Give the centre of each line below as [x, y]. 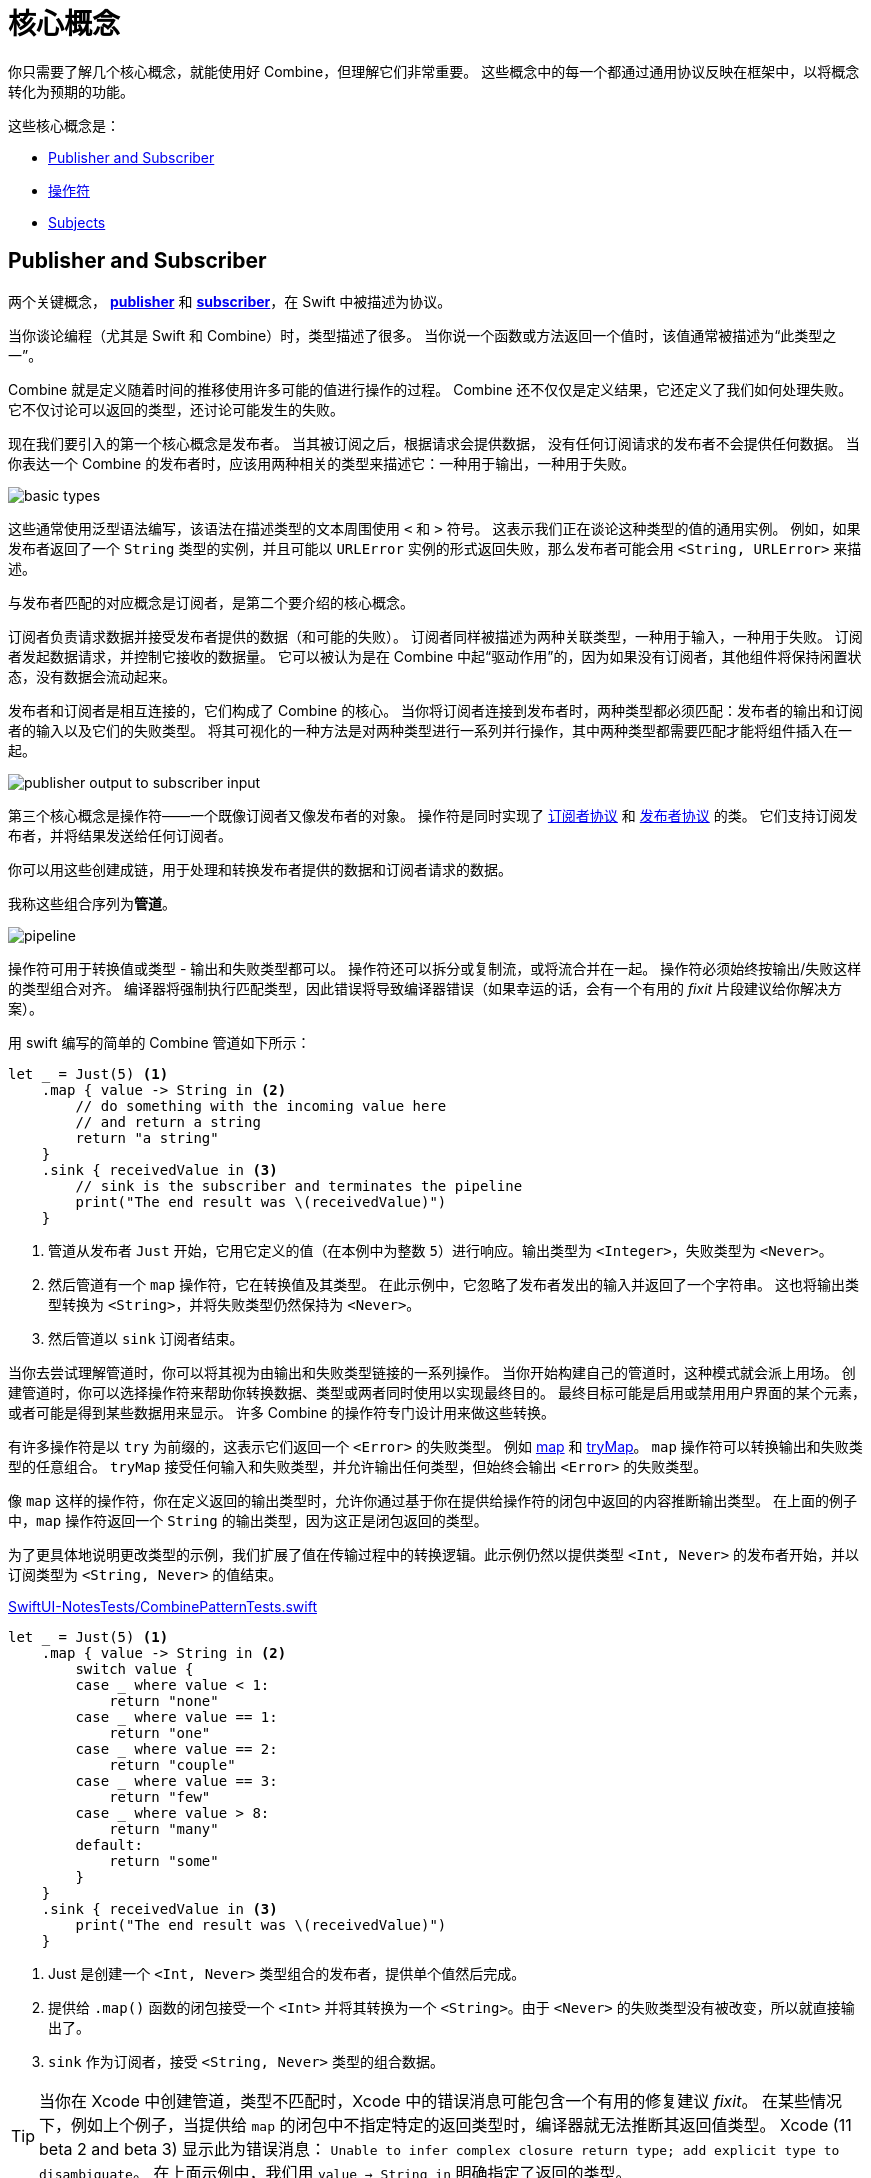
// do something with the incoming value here [261, 1105]
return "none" [164, 1700]
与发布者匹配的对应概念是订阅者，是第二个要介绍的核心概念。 [211, 602]
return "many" [164, 1828]
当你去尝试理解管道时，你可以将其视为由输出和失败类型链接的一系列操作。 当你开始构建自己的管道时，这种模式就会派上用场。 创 [432, 1372]
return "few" [160, 1796]
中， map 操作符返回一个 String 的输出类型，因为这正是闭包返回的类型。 [248, 1520]
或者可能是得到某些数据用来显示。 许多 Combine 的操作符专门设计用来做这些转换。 [282, 1412]
